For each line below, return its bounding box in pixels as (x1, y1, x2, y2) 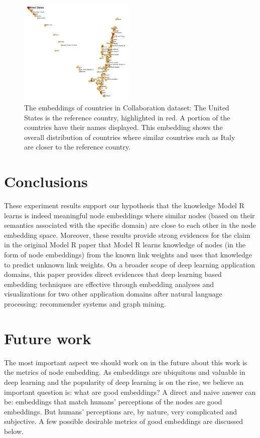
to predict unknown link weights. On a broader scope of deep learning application (4, 259, 255, 269)
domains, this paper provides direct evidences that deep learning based (4, 269, 222, 279)
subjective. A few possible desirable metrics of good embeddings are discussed (4, 416, 243, 426)
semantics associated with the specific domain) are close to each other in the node (4, 220, 256, 230)
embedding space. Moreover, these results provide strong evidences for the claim (4, 229, 250, 240)
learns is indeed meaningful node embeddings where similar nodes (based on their (4, 210, 255, 220)
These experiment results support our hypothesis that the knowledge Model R (4, 200, 244, 211)
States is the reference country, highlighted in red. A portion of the (24, 112, 230, 122)
